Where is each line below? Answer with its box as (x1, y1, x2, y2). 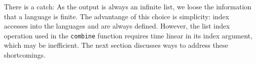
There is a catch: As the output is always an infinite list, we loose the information (4, 1, 252, 11)
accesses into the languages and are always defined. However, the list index (4, 21, 230, 31)
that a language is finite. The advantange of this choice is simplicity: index (4, 11, 229, 21)
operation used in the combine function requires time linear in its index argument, (4, 30, 253, 40)
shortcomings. (4, 50, 46, 60)
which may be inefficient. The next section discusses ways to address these (4, 40, 228, 50)
